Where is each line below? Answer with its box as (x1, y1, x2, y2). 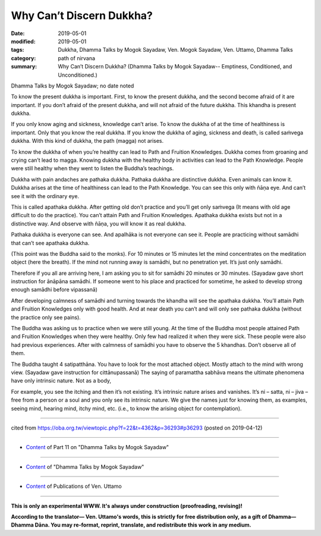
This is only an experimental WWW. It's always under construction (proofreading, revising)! (11, 502, 243, 509)
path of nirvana (58, 54, 95, 62)
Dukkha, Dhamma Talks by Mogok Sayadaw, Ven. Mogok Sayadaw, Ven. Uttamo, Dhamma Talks (58, 46, 294, 54)
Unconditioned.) (58, 71, 97, 79)
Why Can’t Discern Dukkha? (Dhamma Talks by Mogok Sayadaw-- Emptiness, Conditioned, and (58, 63, 292, 70)
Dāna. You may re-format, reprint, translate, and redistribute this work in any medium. (34, 521, 252, 529)
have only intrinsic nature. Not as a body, (11, 377, 112, 384)
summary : (11, 63, 37, 70)
